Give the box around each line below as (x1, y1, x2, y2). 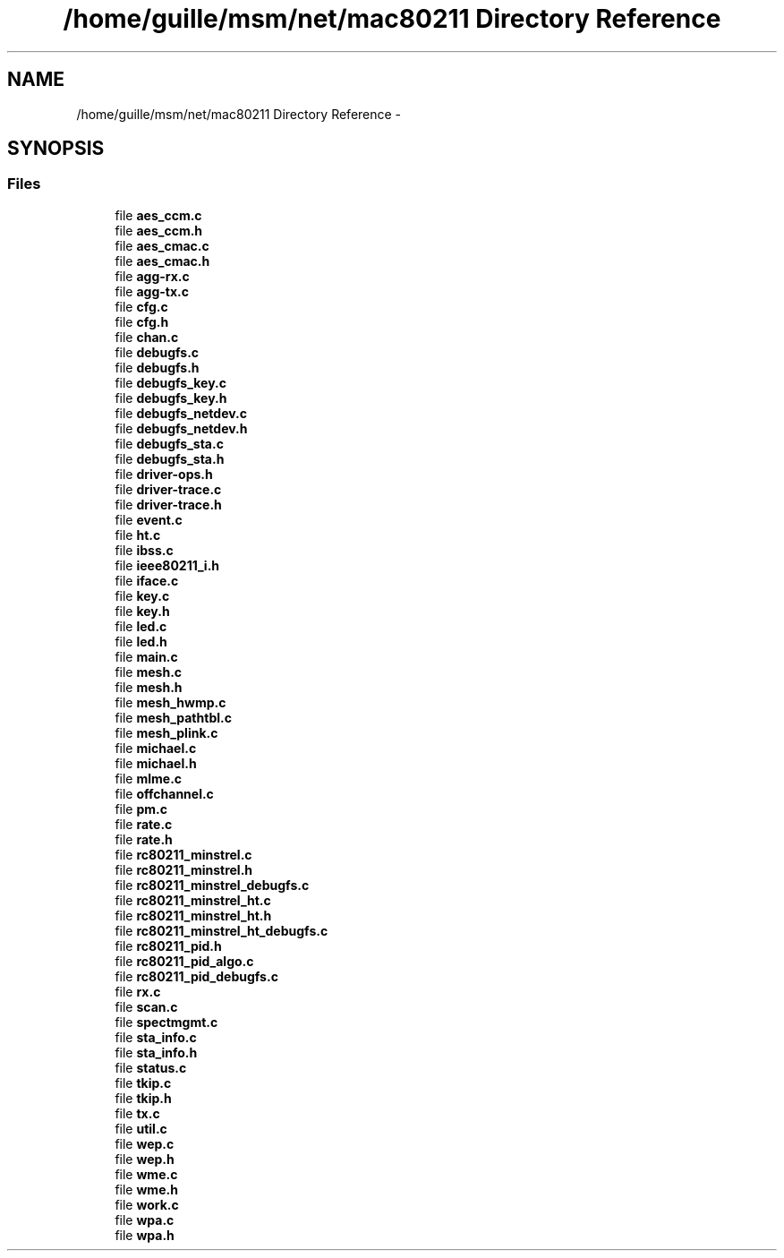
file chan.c (115, 329, 179, 345)
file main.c (115, 648, 178, 664)
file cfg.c (115, 298, 168, 314)
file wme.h (115, 1181, 178, 1197)
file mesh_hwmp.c (115, 694, 226, 710)
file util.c (115, 1120, 167, 1136)
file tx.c (115, 1105, 160, 1121)
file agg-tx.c (115, 283, 189, 299)
